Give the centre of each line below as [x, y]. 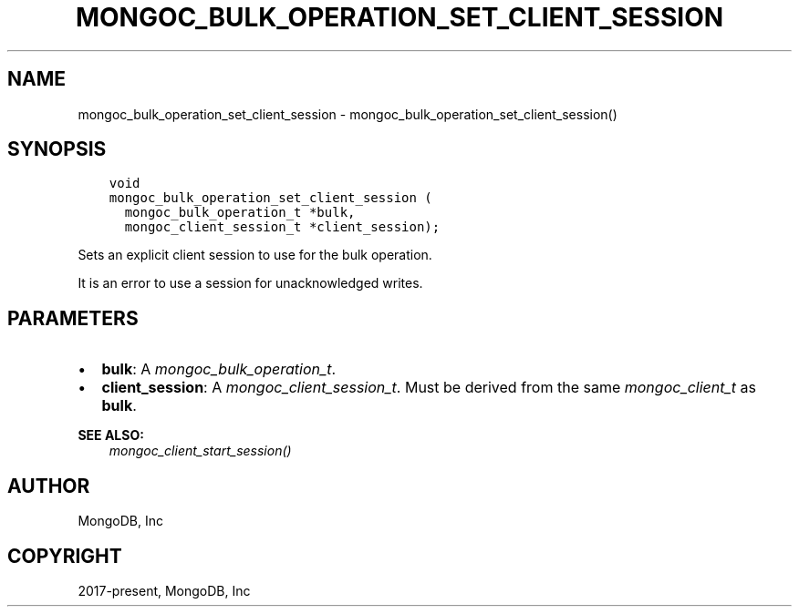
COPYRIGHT [65, 556]
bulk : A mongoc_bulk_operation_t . [219, 369]
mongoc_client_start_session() [200, 451]
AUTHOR [49, 486]
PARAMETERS [73, 318]
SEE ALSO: [111, 435]
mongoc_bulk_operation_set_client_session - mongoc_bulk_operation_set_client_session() [348, 114]
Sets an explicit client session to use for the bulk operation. [255, 255]
